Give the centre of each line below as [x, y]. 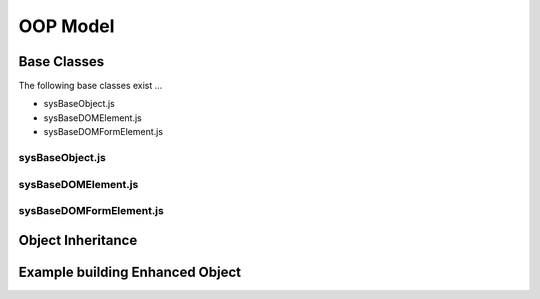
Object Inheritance [78, 240]
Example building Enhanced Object [130, 271]
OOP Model [66, 26]
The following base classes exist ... [90, 86]
